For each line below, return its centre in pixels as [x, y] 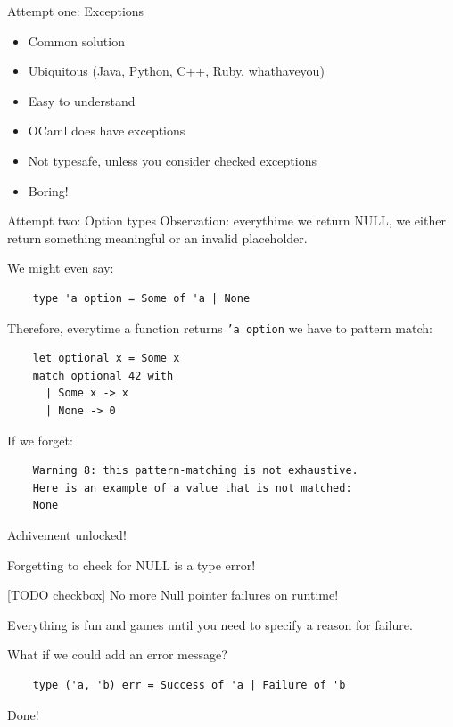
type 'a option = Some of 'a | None [141, 298]
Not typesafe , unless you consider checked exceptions [172, 160]
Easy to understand [82, 100]
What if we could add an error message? [117, 654]
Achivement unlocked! [67, 534]
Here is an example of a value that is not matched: [192, 488]
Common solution [76, 41]
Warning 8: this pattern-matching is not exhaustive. [195, 471]
